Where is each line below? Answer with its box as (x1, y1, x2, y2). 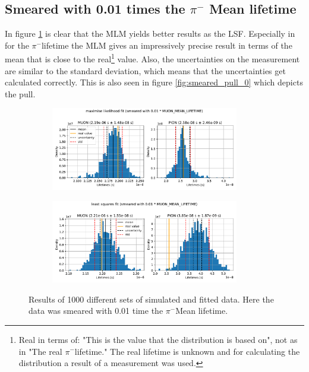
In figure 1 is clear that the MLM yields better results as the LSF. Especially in (5, 27, 295, 40)
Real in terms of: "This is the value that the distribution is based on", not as (18, 333, 298, 345)
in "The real (18, 345, 62, 357)
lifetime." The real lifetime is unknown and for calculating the (74, 345, 300, 357)
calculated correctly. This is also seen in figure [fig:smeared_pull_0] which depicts (5, 76, 303, 88)
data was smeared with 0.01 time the (29, 304, 163, 317)
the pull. (5, 87, 36, 100)
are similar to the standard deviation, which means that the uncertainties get (5, 64, 286, 77)
